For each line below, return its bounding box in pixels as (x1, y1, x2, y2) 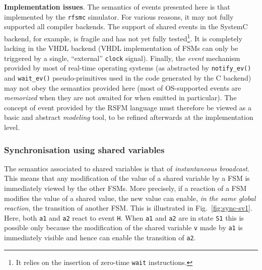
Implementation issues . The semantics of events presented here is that (4, 2, 230, 12)
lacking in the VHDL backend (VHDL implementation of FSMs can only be (4, 43, 238, 53)
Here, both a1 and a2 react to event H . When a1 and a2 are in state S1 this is (4, 212, 244, 223)
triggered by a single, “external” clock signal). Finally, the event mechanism (4, 52, 240, 63)
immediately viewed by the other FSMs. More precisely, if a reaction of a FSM (4, 183, 247, 193)
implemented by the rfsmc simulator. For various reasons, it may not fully (4, 11, 234, 22)
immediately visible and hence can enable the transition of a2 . (4, 232, 196, 243)
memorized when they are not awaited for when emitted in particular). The (4, 92, 237, 103)
